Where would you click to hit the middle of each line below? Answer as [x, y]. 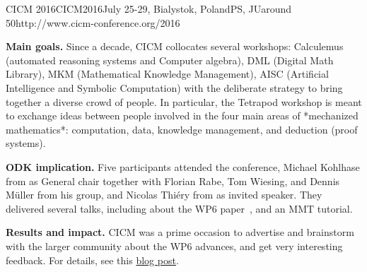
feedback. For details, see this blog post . [92, 260]
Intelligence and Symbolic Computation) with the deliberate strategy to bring [174, 87]
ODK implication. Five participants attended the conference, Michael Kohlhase [183, 166]
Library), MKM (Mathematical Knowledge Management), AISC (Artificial [167, 74]
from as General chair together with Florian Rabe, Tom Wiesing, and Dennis [173, 181]
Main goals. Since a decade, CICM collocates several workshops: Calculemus [175, 46]
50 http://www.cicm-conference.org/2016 [93, 22]
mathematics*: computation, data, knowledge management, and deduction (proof [182, 129]
